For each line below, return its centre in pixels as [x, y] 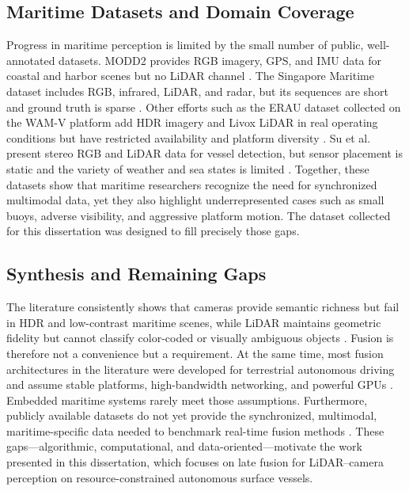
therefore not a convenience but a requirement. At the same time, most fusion [195, 353]
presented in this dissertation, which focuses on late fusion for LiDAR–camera [195, 462]
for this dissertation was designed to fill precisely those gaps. [153, 231]
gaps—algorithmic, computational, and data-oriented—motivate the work [184, 446]
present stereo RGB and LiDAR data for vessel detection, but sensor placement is [205, 153]
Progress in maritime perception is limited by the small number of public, [185, 45]
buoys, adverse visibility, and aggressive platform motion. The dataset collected [199, 215]
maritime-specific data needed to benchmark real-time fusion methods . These [195, 430]
